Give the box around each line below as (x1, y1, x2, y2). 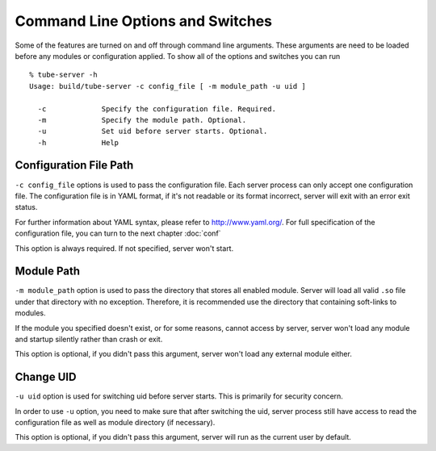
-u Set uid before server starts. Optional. (37, 127, 268, 136)
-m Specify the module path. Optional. (37, 115, 246, 124)
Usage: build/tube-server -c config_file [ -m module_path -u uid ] (29, 81, 306, 90)
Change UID (15, 370, 77, 384)
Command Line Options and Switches (15, 12, 273, 30)
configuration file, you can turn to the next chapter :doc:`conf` (15, 228, 221, 238)
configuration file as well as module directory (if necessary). (15, 418, 216, 428)
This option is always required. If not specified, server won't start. (15, 243, 234, 253)
